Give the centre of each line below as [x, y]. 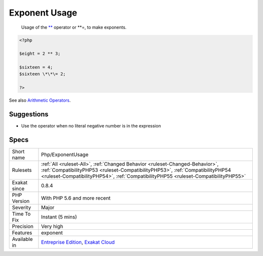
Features [22, 233]
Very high [52, 226]
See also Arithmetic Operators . [40, 100]
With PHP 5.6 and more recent [76, 198]
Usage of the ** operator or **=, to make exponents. [74, 27]
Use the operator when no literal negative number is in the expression [91, 126]
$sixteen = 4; [36, 67]
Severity [21, 208]
